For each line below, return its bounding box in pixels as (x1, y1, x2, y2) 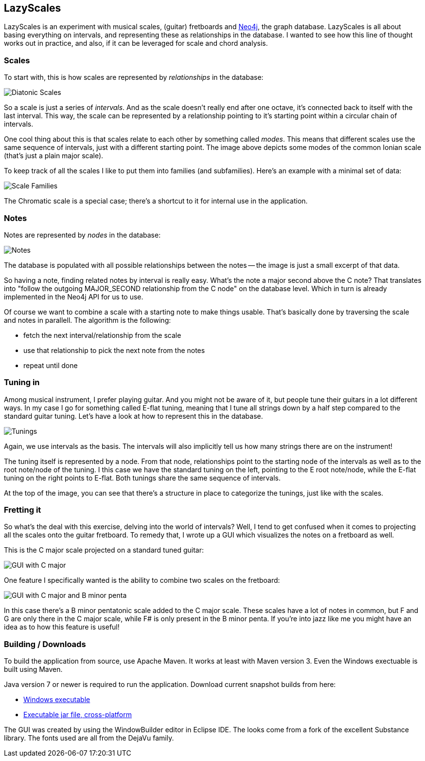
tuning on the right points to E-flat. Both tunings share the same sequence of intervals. (4, 473, 281, 482)
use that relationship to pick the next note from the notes (23, 346, 205, 354)
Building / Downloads (4, 639, 86, 649)
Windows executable (23, 695, 90, 704)
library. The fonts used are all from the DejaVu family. (4, 734, 174, 742)
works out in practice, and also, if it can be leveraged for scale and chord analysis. (4, 39, 268, 48)
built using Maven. (4, 665, 63, 674)
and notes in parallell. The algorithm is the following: (4, 316, 171, 324)
